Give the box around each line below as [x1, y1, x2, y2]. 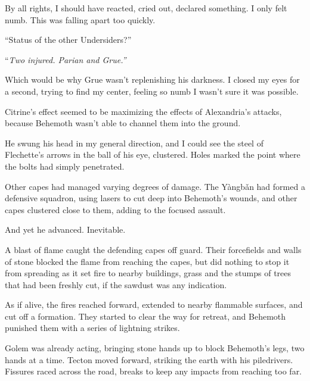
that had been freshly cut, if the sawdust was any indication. [5, 278, 227, 291]
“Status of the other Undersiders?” [5, 33, 132, 46]
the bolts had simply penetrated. [5, 160, 125, 172]
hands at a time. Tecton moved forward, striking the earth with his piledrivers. [5, 353, 293, 366]
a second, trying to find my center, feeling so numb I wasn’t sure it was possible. [5, 85, 299, 97]
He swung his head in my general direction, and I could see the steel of [5, 136, 263, 149]
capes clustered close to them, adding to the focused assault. [5, 203, 226, 216]
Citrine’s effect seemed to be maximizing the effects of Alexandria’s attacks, [5, 105, 282, 117]
